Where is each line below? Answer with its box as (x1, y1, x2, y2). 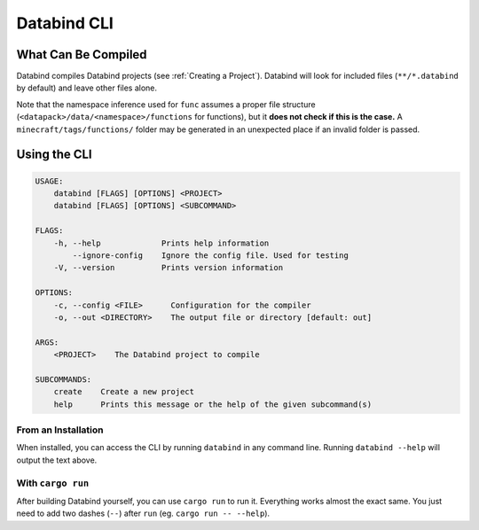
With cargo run (16, 477, 90, 489)
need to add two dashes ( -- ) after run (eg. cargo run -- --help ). (16, 508, 271, 518)
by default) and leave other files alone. (16, 82, 158, 93)
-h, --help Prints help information (53, 238, 270, 248)
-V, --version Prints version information (53, 262, 284, 273)
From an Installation (16, 424, 104, 436)
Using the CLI (16, 147, 92, 162)
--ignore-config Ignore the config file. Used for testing (72, 250, 349, 261)
